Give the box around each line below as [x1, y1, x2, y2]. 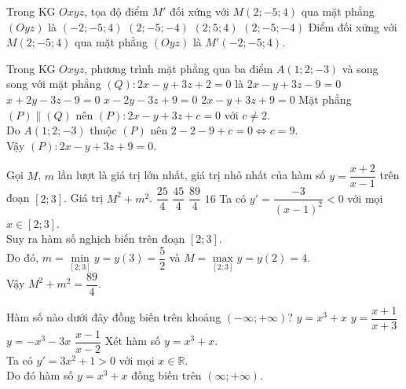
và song [342, 60, 379, 76]
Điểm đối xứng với [308, 18, 397, 35]
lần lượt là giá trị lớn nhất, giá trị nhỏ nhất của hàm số [57, 167, 326, 183]
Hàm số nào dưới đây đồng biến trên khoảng [6, 309, 221, 325]
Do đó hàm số [6, 367, 74, 383]
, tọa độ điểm [84, 3, 148, 19]
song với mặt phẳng [6, 75, 101, 92]
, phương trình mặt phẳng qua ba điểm [84, 60, 273, 76]
